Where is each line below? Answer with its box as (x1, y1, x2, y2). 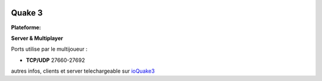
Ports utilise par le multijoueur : (11, 45, 88, 53)
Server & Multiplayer (11, 35, 64, 42)
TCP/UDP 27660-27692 (26, 57, 85, 64)
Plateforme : (11, 24, 41, 31)
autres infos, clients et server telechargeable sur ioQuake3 (11, 67, 155, 74)
